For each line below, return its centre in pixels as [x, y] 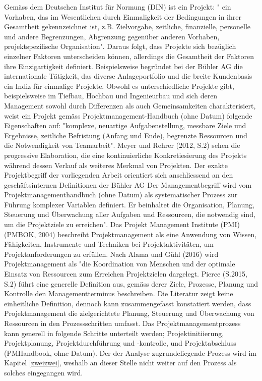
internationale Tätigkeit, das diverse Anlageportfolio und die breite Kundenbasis [128, 76]
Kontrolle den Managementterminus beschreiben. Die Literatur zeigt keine [119, 293]
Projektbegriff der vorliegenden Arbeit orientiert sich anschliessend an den [119, 175]
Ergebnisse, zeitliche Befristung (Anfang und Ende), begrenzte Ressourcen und [126, 135]
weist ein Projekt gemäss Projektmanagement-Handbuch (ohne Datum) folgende [128, 115]
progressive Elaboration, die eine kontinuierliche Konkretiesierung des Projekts [125, 155]
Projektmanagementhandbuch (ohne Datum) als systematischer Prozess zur [121, 195]
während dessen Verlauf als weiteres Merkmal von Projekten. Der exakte [116, 165]
